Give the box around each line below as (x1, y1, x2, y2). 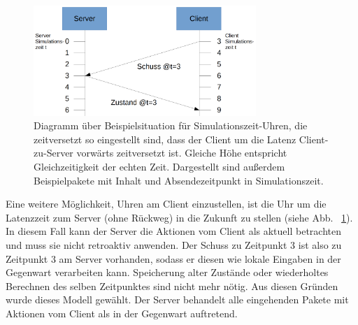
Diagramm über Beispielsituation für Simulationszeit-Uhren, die (34, 118, 308, 133)
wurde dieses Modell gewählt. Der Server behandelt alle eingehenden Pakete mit (6, 292, 349, 307)
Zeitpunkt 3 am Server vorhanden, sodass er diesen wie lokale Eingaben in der (6, 251, 341, 266)
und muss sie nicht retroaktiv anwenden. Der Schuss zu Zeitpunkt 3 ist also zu (6, 237, 342, 252)
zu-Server (34, 145, 73, 160)
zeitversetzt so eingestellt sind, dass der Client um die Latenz (34, 131, 296, 146)
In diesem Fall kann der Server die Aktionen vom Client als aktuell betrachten (6, 224, 342, 238)
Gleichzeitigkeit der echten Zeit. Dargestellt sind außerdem (34, 159, 285, 173)
